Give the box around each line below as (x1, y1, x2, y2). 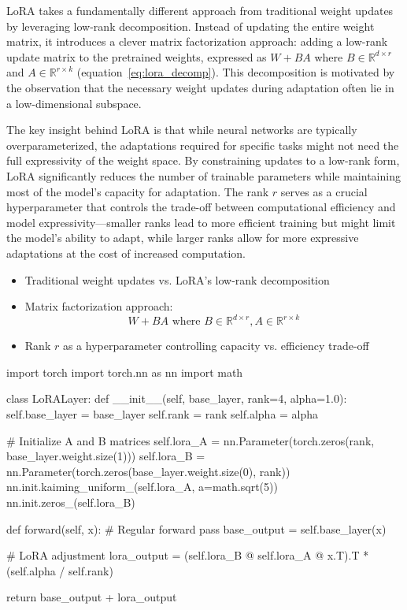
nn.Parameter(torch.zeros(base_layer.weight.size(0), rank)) (6, 463, 290, 479)
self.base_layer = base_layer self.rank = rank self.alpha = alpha (6, 405, 319, 422)
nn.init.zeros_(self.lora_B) (6, 493, 135, 510)
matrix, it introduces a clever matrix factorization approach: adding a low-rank (6, 33, 388, 50)
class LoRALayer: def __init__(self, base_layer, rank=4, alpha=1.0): (6, 390, 347, 407)
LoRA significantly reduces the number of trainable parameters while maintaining (6, 167, 401, 184)
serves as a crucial (280, 183, 368, 199)
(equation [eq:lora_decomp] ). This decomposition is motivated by (76, 64, 395, 80)
